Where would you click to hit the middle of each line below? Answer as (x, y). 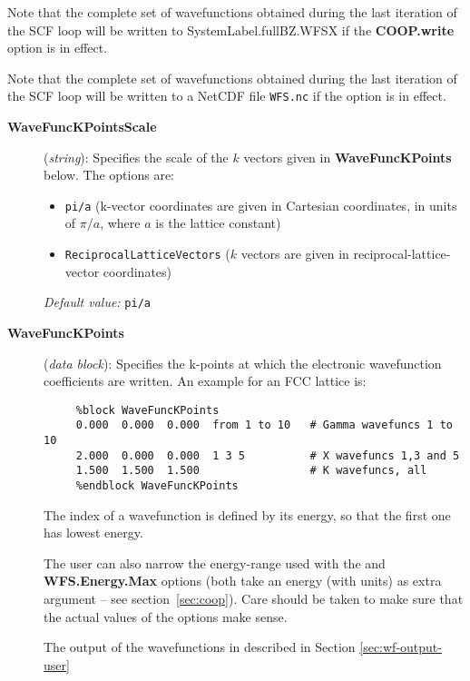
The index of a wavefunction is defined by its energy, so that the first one (247, 514)
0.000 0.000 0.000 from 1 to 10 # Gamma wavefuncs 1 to (264, 425)
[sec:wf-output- (401, 647)
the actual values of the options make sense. (166, 616)
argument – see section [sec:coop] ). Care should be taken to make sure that (254, 599)
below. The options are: (109, 175)
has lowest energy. (93, 533)
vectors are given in (295, 254)
